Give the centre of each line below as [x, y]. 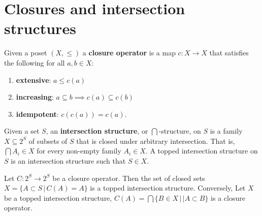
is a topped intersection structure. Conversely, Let [168, 188]
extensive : [34, 80]
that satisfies [229, 53]
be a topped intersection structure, [58, 197]
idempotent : [37, 114]
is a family [226, 131]
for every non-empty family [79, 151]
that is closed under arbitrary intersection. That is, [156, 141]
